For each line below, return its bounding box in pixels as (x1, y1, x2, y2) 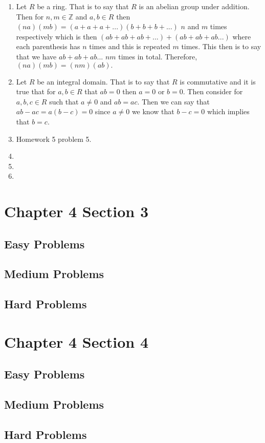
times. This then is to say (181, 41, 261, 52)
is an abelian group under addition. (139, 1, 250, 11)
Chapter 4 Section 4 (4, 331, 149, 352)
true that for (16, 86, 56, 97)
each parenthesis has (16, 41, 80, 52)
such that (49, 96, 79, 107)
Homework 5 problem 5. (16, 133, 92, 144)
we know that (131, 106, 174, 117)
